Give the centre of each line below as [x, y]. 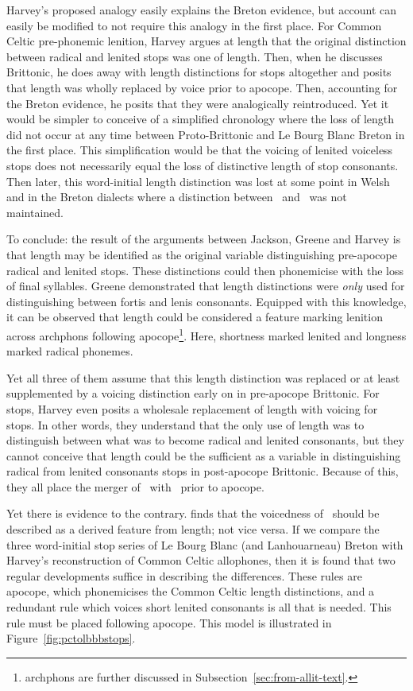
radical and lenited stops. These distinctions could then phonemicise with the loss [205, 270]
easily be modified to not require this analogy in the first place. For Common [194, 25]
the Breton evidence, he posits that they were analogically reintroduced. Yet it [198, 103]
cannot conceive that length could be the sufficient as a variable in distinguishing [204, 455]
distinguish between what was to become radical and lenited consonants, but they [205, 440]
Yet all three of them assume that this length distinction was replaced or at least [203, 377]
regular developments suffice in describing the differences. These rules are [184, 575]
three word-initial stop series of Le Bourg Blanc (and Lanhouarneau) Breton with [205, 544]
